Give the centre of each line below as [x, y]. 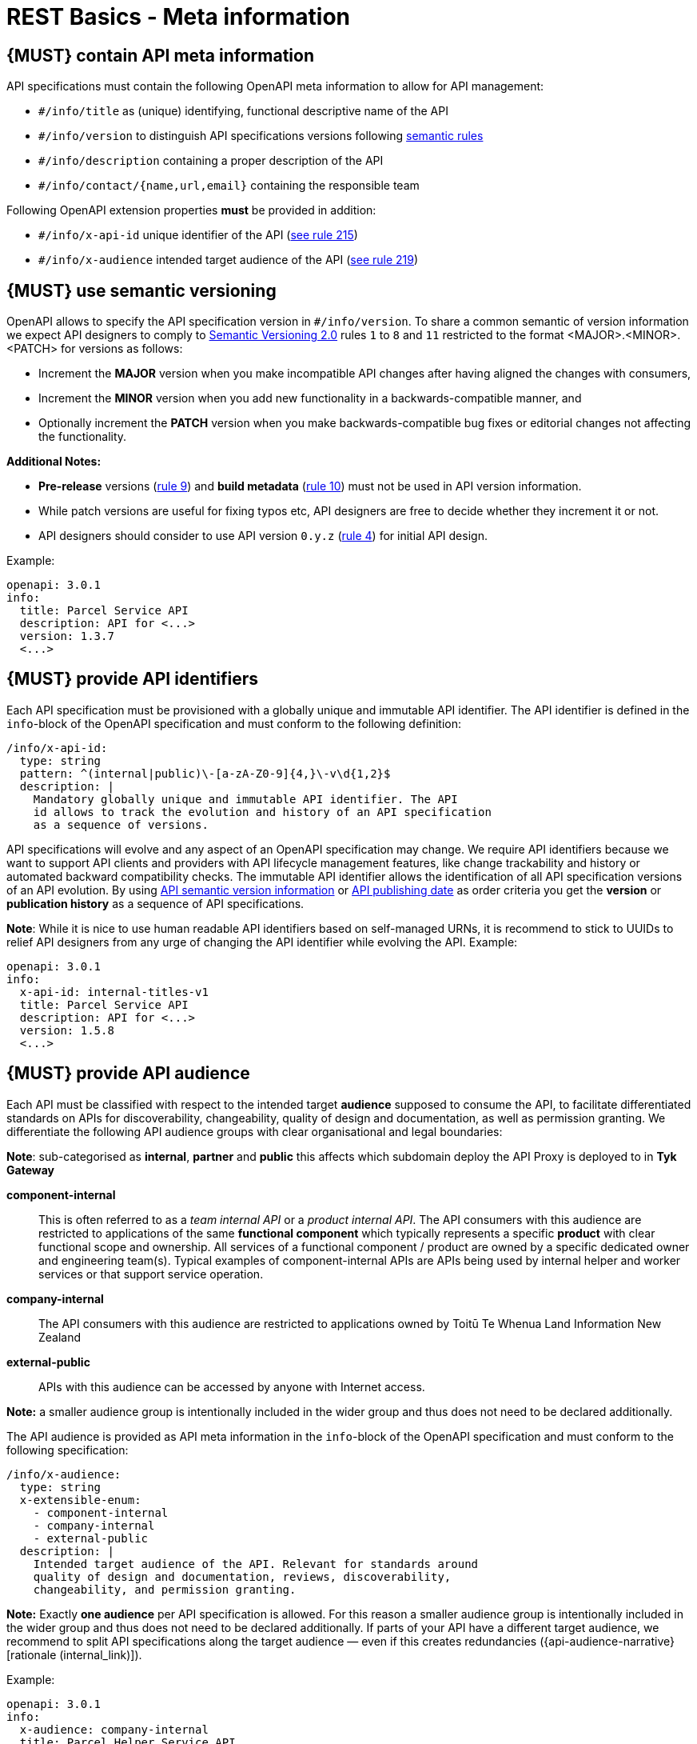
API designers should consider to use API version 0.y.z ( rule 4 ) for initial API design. [263, 536]
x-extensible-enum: [80, 1500]
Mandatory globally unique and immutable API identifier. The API [245, 799]
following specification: [68, 1450]
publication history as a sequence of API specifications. [155, 903]
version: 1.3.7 [67, 636]
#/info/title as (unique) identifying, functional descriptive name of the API [243, 111]
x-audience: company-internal [114, 1729]
